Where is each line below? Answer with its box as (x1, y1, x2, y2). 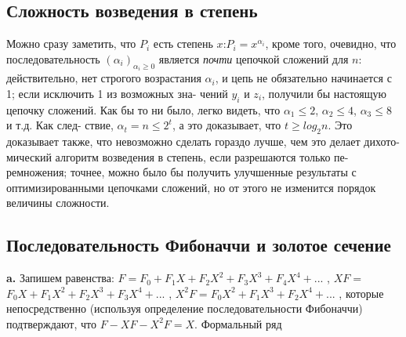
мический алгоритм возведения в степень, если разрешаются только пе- (6, 148, 349, 165)
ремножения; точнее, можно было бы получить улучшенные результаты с (6, 164, 357, 180)
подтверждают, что (6, 315, 97, 332)
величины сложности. (6, 194, 110, 211)
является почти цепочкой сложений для (158, 50, 349, 67)
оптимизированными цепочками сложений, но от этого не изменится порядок (6, 179, 376, 195)
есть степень (153, 35, 213, 52)
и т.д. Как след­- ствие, (6, 117, 114, 133)
